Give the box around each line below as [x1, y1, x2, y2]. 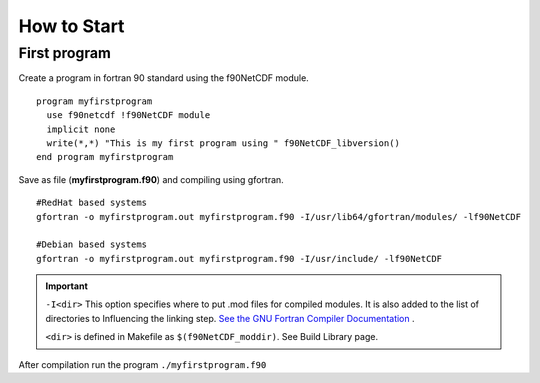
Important [45, 280, 89, 292]
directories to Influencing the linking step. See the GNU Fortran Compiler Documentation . [45, 312, 415, 324]
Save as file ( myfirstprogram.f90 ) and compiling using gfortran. [18, 173, 284, 185]
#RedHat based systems [36, 197, 148, 209]
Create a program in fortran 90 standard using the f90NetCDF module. [18, 72, 309, 84]
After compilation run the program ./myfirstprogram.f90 [18, 358, 267, 370]
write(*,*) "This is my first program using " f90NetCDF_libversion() [46, 137, 400, 149]
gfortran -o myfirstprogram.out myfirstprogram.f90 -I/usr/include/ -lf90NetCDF [36, 253, 443, 264]
